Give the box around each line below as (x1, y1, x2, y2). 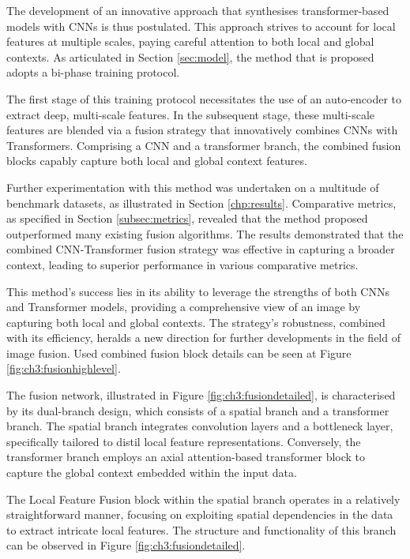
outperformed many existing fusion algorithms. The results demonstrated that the (6, 225, 404, 242)
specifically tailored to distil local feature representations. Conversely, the (6, 433, 361, 449)
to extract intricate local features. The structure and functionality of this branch (6, 521, 397, 538)
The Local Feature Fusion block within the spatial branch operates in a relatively (6, 490, 401, 507)
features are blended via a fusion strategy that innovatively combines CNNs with (6, 122, 398, 138)
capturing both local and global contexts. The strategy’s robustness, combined (6, 313, 386, 330)
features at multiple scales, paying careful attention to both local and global (6, 33, 374, 50)
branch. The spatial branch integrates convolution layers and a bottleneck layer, (6, 418, 393, 434)
